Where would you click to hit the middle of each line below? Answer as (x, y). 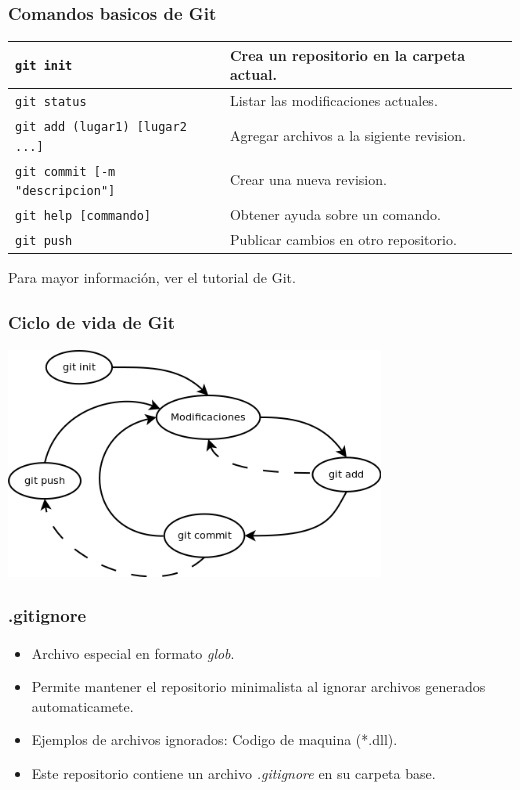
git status (51, 102)
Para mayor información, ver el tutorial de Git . (152, 277)
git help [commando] (83, 216)
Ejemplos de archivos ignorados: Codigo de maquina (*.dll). (214, 739)
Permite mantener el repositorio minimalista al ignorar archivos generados (258, 686)
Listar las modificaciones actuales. (333, 100)
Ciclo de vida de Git (92, 321)
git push (44, 241)
